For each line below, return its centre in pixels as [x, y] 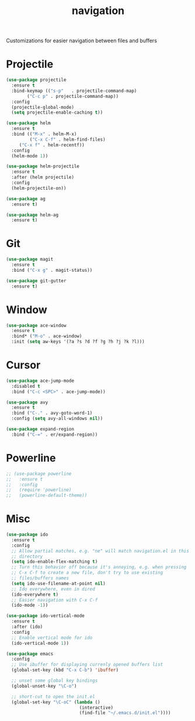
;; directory [27, 556]
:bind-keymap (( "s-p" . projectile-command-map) [74, 91]
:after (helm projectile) [43, 177]
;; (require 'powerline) [39, 490]
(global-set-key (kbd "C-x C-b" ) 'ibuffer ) [65, 670]
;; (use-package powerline [39, 474]
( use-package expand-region [40, 429]
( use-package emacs [30, 654]
